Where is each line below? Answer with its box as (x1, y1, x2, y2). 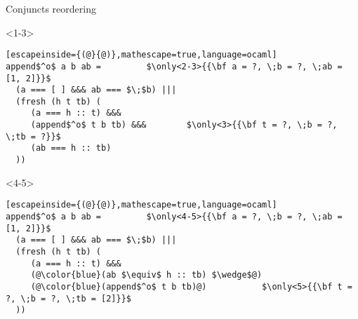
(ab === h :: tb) (30, 143, 112, 154)
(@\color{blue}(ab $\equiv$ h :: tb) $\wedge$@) (30, 270, 263, 280)
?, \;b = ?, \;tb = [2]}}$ (6, 293, 131, 304)
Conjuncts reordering (6, 1, 96, 15)
